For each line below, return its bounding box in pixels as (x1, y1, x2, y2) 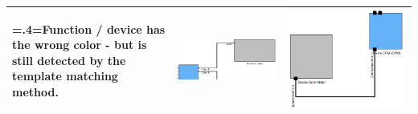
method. (12, 83, 59, 100)
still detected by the (12, 51, 126, 68)
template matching (12, 67, 118, 84)
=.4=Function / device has (12, 20, 166, 37)
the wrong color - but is (12, 36, 147, 53)
